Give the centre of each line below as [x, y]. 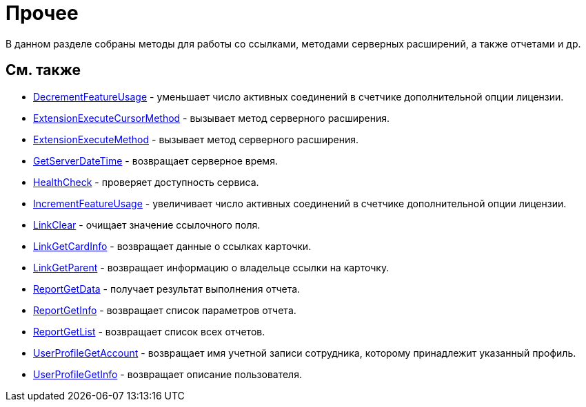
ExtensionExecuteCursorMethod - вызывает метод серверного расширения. [212, 118]
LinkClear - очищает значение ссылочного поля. [147, 225]
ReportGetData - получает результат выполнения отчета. [167, 289]
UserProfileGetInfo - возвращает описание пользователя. [168, 374]
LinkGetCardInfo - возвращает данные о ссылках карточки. [172, 246]
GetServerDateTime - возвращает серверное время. [155, 160]
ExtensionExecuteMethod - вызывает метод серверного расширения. [196, 139]
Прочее [42, 13]
